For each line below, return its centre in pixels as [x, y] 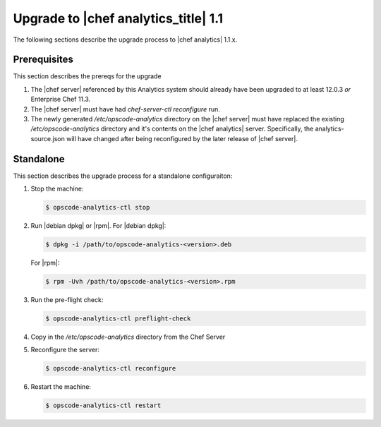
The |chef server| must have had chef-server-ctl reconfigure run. [125, 109]
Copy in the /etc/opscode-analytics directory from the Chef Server [128, 337]
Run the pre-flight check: [67, 300]
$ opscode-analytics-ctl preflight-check [118, 318]
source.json [48, 138]
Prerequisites [43, 60]
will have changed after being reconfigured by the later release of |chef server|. [182, 138]
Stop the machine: [57, 189]
